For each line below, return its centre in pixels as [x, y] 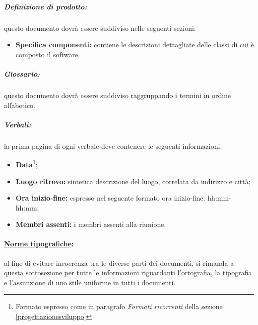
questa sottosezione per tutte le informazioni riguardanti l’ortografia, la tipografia [128, 272]
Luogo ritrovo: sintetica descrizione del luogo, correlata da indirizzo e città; [133, 181]
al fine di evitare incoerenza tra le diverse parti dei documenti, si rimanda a [119, 263]
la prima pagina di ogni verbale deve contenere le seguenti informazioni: [113, 146]
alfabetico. [20, 105]
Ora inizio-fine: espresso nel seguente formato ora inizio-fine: [110, 198]
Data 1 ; [27, 163]
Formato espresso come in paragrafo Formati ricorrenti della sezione [119, 306]
